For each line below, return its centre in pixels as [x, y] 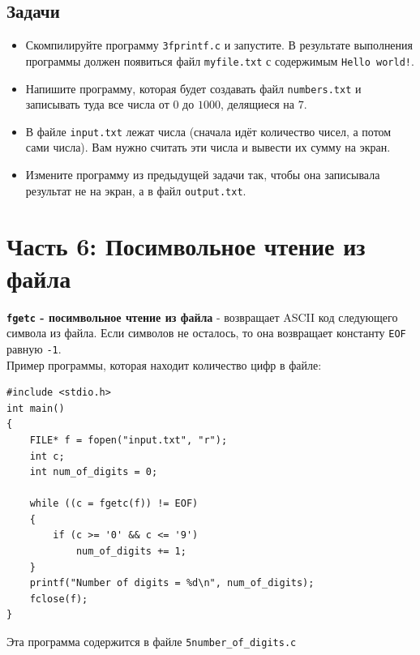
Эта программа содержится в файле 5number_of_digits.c [152, 642]
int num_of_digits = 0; [94, 472]
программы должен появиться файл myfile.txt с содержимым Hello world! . [220, 60]
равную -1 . [34, 348]
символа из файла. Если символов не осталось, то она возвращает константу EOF [206, 333]
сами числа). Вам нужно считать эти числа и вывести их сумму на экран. [208, 147]
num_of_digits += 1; [131, 552]
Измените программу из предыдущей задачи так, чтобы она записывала [203, 175]
